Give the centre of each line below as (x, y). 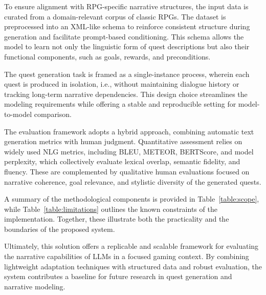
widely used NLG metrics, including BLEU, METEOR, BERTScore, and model (129, 151)
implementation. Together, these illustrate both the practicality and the (117, 219)
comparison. (53, 114)
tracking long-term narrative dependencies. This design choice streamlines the (126, 94)
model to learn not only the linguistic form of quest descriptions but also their (127, 46)
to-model (18, 114)
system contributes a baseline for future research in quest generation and (118, 276)
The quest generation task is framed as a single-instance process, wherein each (127, 74)
